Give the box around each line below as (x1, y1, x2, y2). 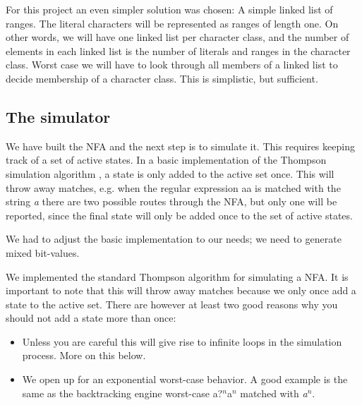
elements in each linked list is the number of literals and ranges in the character (6, 43, 351, 58)
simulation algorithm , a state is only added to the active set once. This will (6, 166, 334, 181)
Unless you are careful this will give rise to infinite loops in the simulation (22, 334, 342, 349)
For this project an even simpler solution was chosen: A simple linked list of (6, 2, 333, 16)
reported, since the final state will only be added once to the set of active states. (6, 207, 353, 222)
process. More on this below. (22, 348, 146, 363)
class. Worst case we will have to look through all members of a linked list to (6, 57, 338, 72)
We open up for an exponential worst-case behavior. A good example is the (22, 372, 348, 387)
